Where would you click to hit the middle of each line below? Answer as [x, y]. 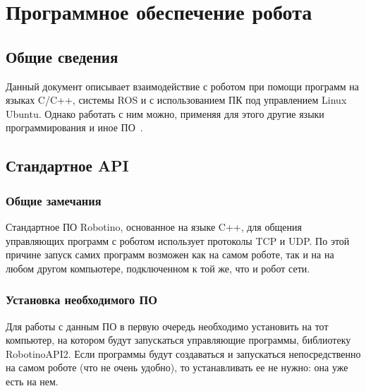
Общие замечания [54, 200]
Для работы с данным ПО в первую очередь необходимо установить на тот [167, 326]
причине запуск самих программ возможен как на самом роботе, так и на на [170, 254]
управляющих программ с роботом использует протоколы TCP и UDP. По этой [178, 240]
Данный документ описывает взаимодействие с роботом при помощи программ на [183, 86]
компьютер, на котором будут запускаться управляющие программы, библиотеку [178, 340]
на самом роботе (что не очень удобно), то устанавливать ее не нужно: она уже [177, 367]
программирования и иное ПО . [74, 127]
